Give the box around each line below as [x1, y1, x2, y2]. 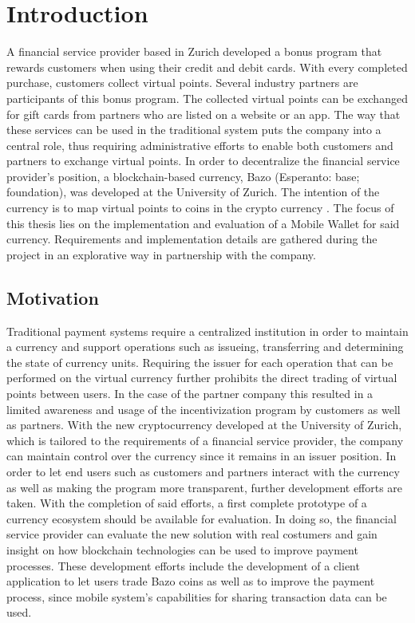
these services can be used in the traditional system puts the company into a [6, 121, 381, 138]
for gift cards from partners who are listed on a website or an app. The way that [6, 105, 401, 122]
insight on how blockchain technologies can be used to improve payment [6, 541, 358, 558]
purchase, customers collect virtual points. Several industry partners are [6, 74, 358, 91]
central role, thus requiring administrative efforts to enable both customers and [6, 136, 393, 153]
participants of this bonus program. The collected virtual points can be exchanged [6, 89, 408, 106]
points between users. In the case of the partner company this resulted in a [6, 385, 373, 402]
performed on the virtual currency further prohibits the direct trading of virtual [6, 369, 397, 386]
